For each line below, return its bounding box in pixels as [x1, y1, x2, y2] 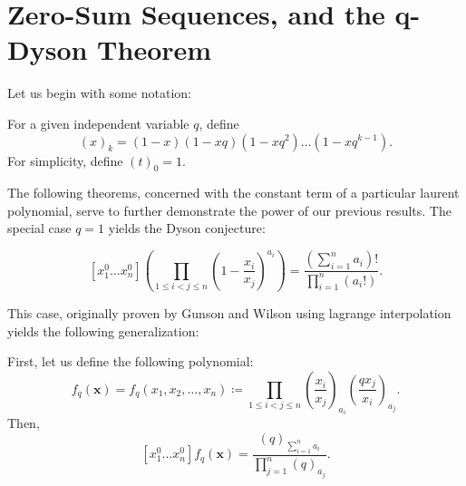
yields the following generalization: [7, 321, 199, 340]
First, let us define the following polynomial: [7, 352, 254, 371]
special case [7, 219, 72, 238]
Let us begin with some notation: [7, 83, 191, 102]
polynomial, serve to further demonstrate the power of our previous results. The [7, 200, 451, 219]
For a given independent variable [7, 113, 189, 132]
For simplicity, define [7, 151, 123, 170]
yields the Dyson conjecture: [108, 219, 266, 238]
